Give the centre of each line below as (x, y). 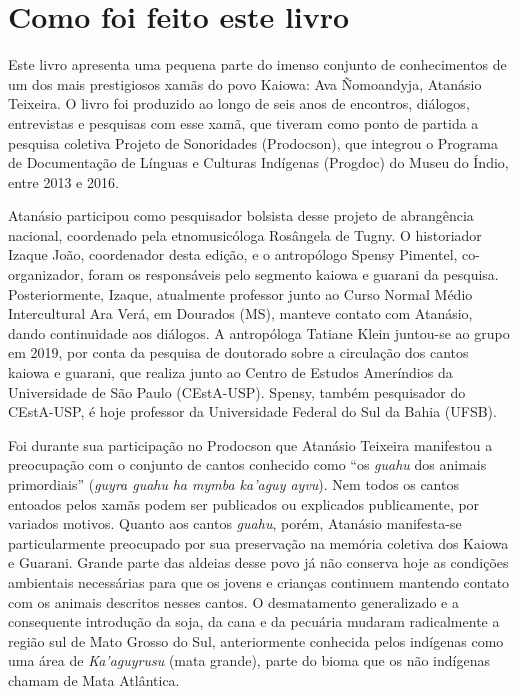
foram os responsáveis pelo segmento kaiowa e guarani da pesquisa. (293, 274)
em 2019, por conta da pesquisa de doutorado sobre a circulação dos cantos (238, 352)
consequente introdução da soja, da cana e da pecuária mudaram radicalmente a (254, 621)
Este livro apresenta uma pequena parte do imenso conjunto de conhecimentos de (257, 64)
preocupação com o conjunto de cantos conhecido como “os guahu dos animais (247, 464)
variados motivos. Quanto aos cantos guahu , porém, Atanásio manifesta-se (235, 523)
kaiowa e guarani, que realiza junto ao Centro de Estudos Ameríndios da (230, 372)
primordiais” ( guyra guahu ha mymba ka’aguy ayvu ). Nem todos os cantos (233, 484)
